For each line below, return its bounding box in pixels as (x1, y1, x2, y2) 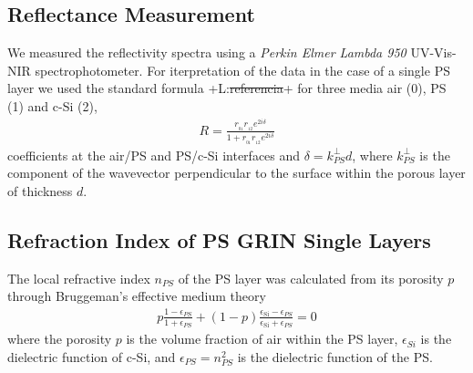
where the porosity (7, 329, 112, 348)
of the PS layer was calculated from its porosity (178, 268, 444, 287)
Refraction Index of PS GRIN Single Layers (7, 226, 431, 254)
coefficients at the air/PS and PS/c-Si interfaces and (7, 145, 301, 164)
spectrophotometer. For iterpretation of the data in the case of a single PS (35, 60, 450, 79)
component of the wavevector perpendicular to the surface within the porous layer (7, 163, 466, 182)
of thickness (7, 181, 73, 201)
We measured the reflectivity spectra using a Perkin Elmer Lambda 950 (7, 43, 406, 62)
